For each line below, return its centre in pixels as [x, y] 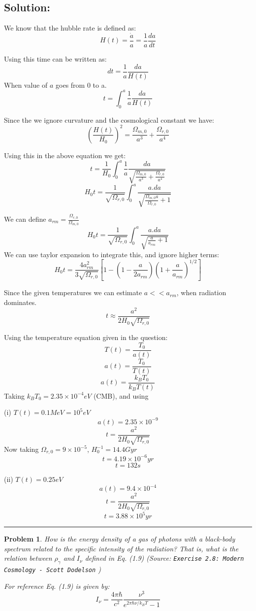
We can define [25, 219]
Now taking [21, 449]
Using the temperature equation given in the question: [86, 337]
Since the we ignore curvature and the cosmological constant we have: [109, 119]
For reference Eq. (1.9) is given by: [57, 586]
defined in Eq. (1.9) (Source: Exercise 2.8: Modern [164, 558]
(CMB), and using [121, 395]
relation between [28, 558]
